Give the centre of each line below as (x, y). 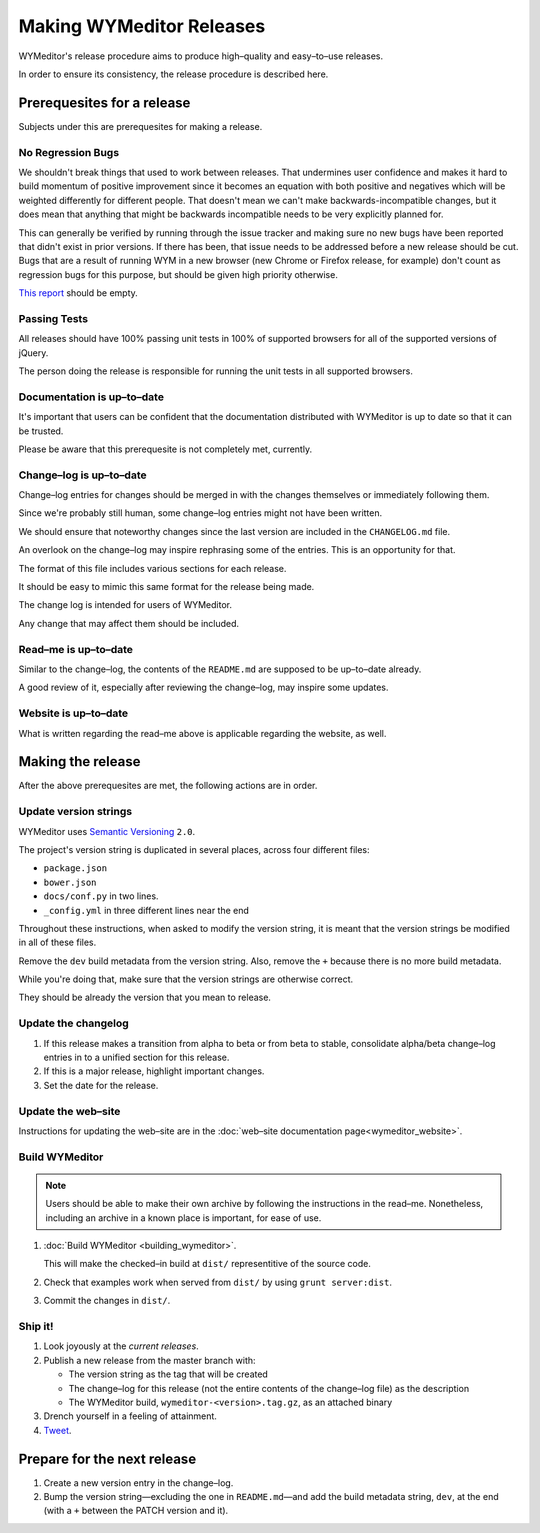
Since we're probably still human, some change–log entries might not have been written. (200, 513)
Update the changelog (73, 1023)
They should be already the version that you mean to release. (145, 997)
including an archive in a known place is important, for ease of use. (183, 1217)
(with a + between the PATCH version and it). (136, 1511)
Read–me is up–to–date (76, 649)
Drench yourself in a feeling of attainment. (130, 1416)
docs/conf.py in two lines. (101, 896)
